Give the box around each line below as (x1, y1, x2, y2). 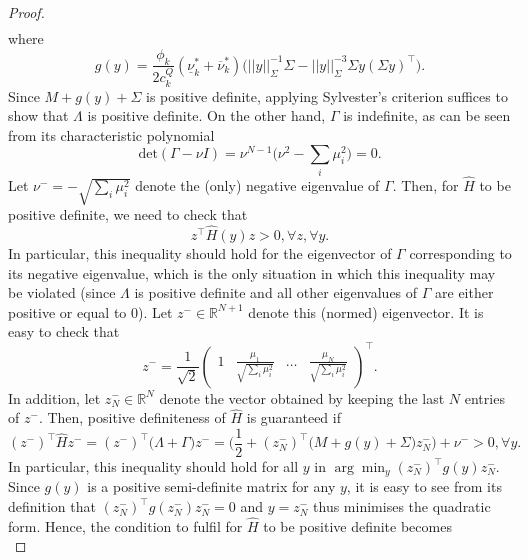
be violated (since (8, 282, 116, 303)
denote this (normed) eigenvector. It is (248, 301, 484, 322)
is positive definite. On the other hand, (87, 105, 326, 126)
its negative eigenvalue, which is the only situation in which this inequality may (8, 262, 496, 283)
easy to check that (8, 321, 120, 342)
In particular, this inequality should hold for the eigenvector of (8, 243, 392, 264)
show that (8, 105, 69, 126)
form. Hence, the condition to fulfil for (8, 515, 243, 536)
